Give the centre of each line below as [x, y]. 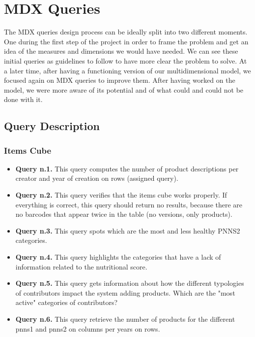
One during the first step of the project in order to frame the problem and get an [126, 41]
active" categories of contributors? [67, 302]
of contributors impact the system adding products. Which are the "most [125, 292]
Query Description [52, 126]
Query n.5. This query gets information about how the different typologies [130, 283]
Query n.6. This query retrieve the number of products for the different [125, 319]
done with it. [23, 99]
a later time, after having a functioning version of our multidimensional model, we [127, 70]
